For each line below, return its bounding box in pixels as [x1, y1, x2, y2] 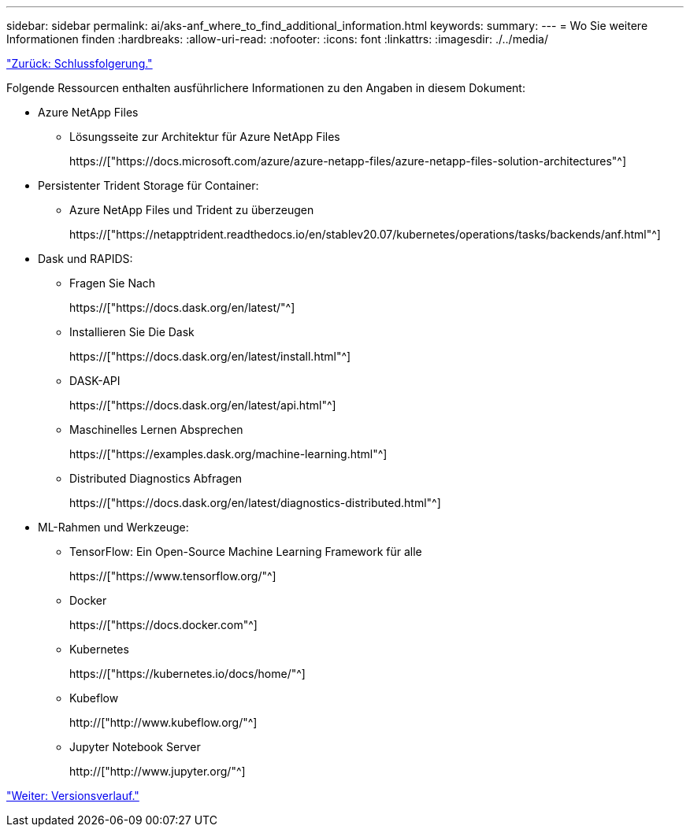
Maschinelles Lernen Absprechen [69, 423, 243, 436]
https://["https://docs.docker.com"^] [69, 618, 258, 631]
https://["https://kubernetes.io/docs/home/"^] [69, 667, 306, 680]
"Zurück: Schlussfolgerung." [6, 57, 153, 70]
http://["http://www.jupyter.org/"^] [69, 765, 246, 778]
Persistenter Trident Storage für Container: [38, 179, 259, 192]
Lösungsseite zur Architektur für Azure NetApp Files [69, 130, 340, 143]
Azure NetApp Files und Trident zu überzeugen [69, 203, 314, 217]
